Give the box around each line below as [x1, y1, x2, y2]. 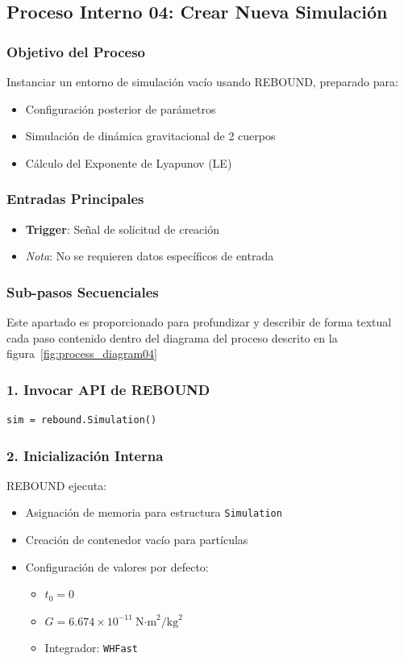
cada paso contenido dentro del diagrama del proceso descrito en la [6, 329, 338, 346]
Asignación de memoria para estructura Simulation [25, 504, 282, 521]
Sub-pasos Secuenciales [6, 281, 159, 301]
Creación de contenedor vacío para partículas [25, 531, 248, 548]
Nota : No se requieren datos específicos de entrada [25, 247, 274, 264]
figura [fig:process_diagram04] [6, 345, 157, 362]
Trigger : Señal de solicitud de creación [25, 220, 219, 237]
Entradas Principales [6, 189, 144, 209]
